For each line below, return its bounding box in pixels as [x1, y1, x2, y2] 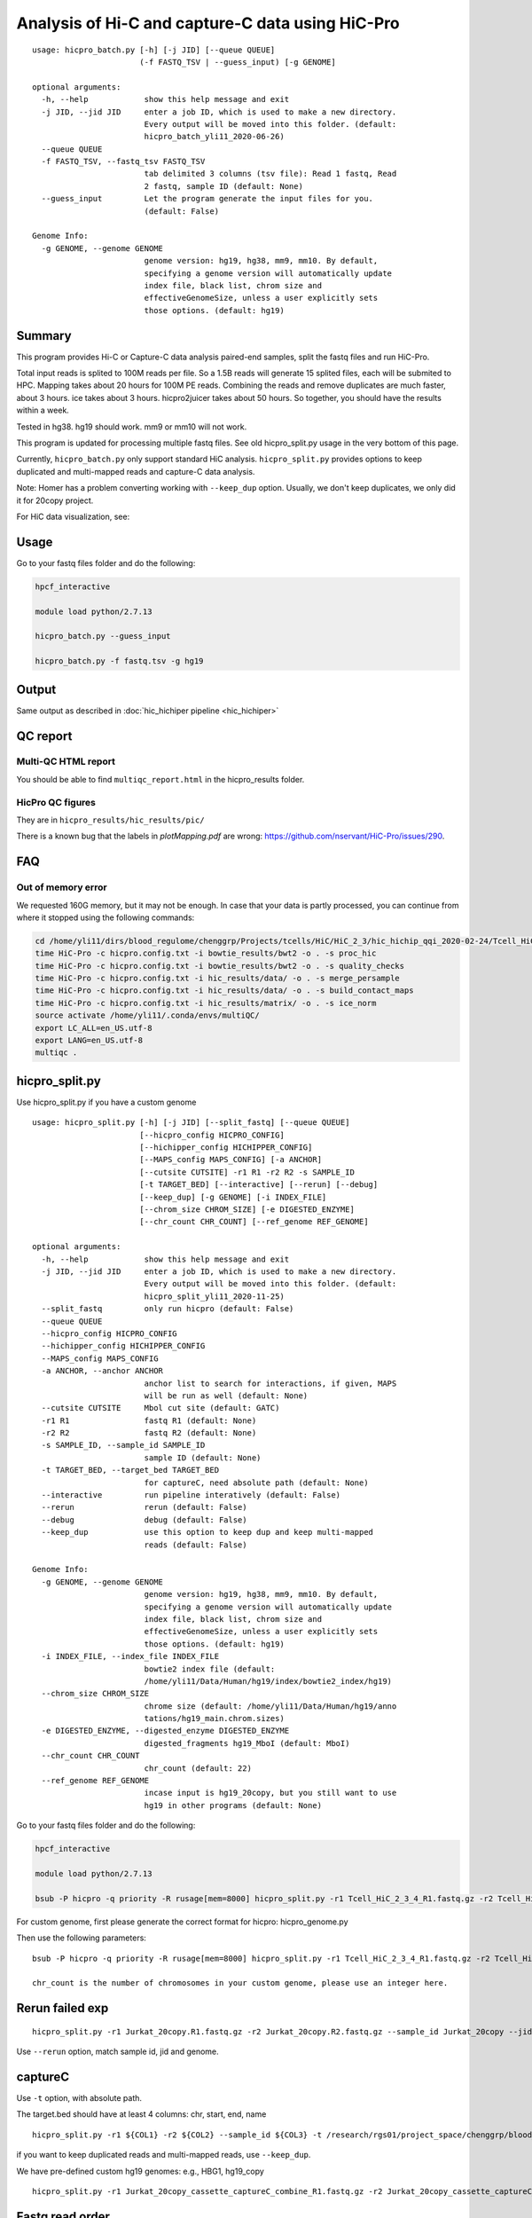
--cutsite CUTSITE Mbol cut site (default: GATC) [41, 1403, 280, 1413]
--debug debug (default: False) [41, 1514, 247, 1525]
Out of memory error [16, 881, 107, 893]
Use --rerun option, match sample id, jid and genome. [16, 2046, 219, 2057]
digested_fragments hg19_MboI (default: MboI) [144, 1738, 350, 1748]
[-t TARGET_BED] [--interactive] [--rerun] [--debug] [138, 1180, 379, 1190]
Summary [16, 328, 72, 343]
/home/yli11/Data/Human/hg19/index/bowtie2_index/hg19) [144, 1676, 393, 1686]
